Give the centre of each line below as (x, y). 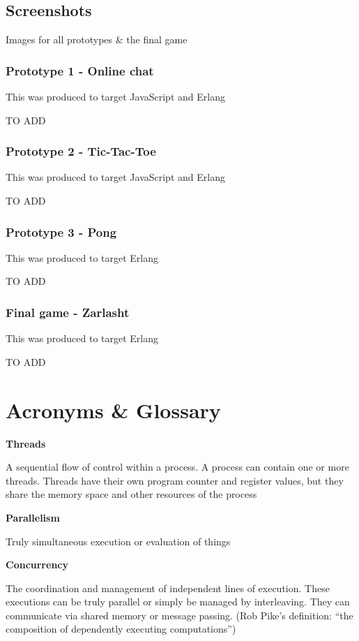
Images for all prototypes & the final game (97, 39)
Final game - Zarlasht (68, 312)
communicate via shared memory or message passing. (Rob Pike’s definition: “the (179, 615)
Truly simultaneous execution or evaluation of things (118, 541)
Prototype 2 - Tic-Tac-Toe (81, 151)
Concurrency (37, 565)
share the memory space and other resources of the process (131, 494)
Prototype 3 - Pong (61, 231)
